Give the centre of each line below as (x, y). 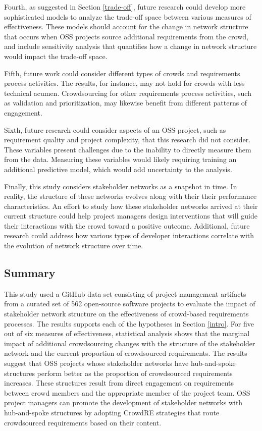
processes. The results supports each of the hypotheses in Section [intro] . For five (129, 323)
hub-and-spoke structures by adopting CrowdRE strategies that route (112, 412)
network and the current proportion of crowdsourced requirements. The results (126, 353)
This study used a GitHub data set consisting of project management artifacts (125, 293)
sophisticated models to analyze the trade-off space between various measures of (128, 16)
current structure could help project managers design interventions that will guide (131, 216)
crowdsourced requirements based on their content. (83, 422)
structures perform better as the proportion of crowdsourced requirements (118, 373)
